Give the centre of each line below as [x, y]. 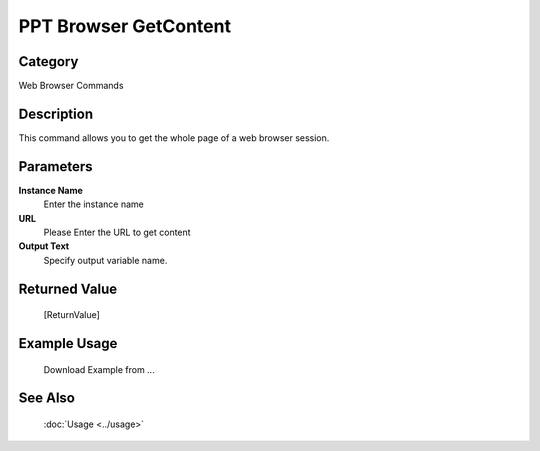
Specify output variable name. [105, 260]
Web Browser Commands [71, 86]
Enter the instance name [93, 204]
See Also [46, 398]
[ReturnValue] [71, 315]
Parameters [55, 166]
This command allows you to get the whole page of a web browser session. [174, 137]
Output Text [44, 246]
